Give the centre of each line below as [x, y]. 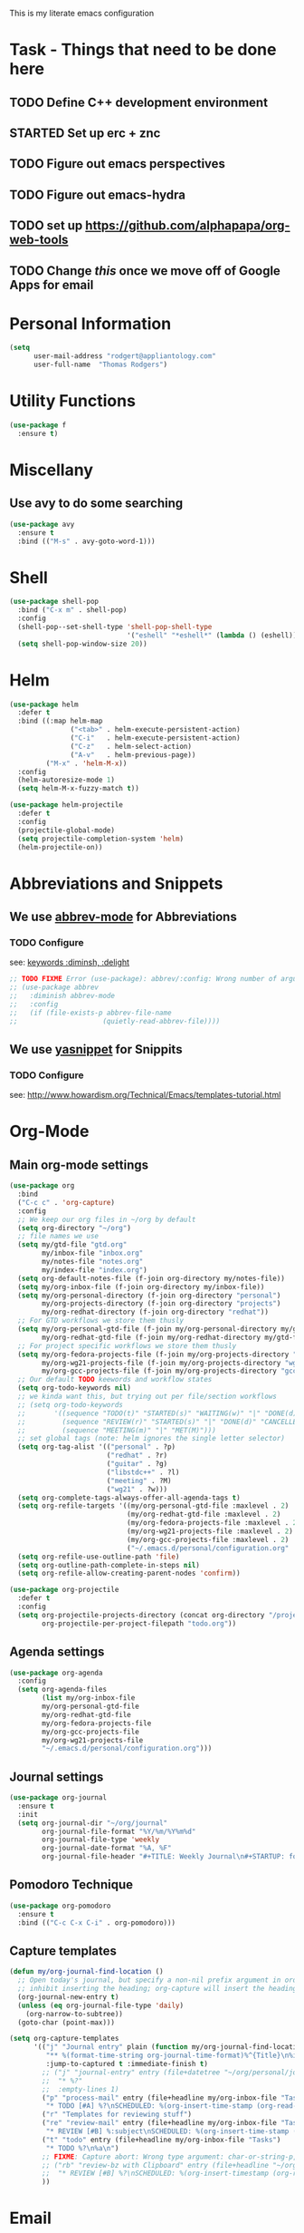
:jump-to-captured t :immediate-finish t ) [127, 2064]
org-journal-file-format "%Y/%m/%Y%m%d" [119, 1831]
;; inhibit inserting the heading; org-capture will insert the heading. [159, 1989]
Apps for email [52, 285]
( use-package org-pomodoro [60, 1906]
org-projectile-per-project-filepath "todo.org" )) [139, 1623]
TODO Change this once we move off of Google [145, 271]
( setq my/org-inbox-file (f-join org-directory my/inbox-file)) [141, 1286]
